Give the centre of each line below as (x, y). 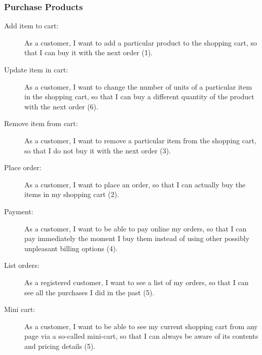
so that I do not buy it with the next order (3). (98, 150)
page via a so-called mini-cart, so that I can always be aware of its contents (141, 336)
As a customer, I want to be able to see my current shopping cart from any (141, 326)
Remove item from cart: (41, 123)
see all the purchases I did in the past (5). (89, 292)
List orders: (22, 265)
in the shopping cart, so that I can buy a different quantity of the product (139, 96)
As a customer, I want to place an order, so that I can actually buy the (135, 184)
